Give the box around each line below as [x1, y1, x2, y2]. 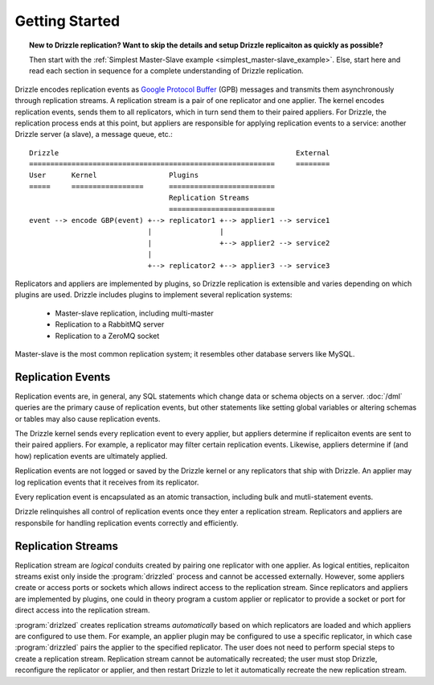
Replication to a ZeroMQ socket [55, 331, 160, 340]
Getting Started [14, 12, 121, 30]
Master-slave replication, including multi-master [55, 308, 214, 318]
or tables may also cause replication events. [14, 414, 161, 423]
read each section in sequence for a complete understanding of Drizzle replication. [29, 66, 305, 76]
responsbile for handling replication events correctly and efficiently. [14, 518, 239, 527]
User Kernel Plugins [29, 171, 199, 180]
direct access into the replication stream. [14, 605, 150, 615]
